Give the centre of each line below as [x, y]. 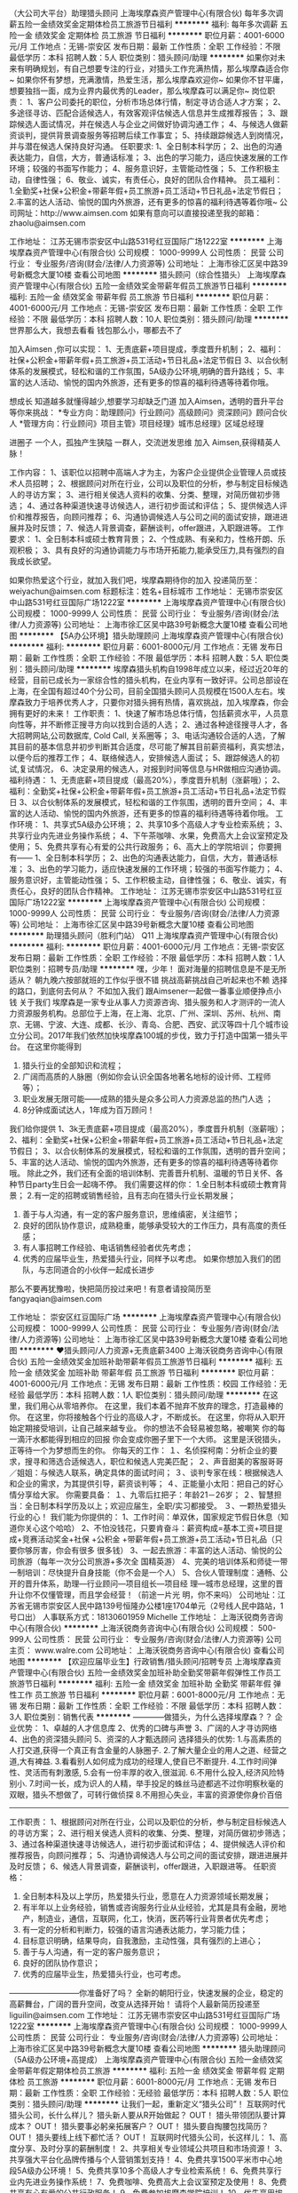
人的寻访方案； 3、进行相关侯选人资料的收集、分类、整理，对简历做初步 [141, 494]
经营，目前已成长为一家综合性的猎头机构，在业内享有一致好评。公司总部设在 [149, 680]
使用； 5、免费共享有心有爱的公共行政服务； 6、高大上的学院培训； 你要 [141, 846]
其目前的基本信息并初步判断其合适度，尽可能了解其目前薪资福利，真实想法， [149, 746]
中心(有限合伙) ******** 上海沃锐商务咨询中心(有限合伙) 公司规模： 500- [143, 1628]
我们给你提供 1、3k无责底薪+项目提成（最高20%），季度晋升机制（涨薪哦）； [148, 1128]
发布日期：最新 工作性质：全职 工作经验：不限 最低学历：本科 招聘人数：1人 [147, 957]
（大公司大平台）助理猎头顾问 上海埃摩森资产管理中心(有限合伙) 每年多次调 [146, 13]
